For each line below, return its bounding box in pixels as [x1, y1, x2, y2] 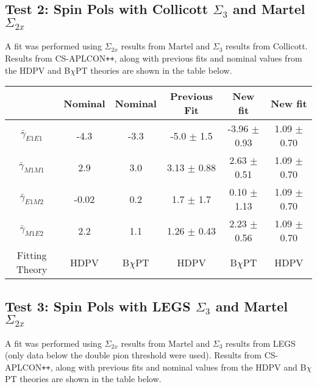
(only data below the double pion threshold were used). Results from [5, 349, 262, 361]
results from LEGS [226, 336, 296, 349]
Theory [16, 262, 48, 277]
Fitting [16, 248, 47, 263]
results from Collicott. [226, 40, 308, 52]
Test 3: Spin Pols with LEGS [5, 296, 191, 315]
